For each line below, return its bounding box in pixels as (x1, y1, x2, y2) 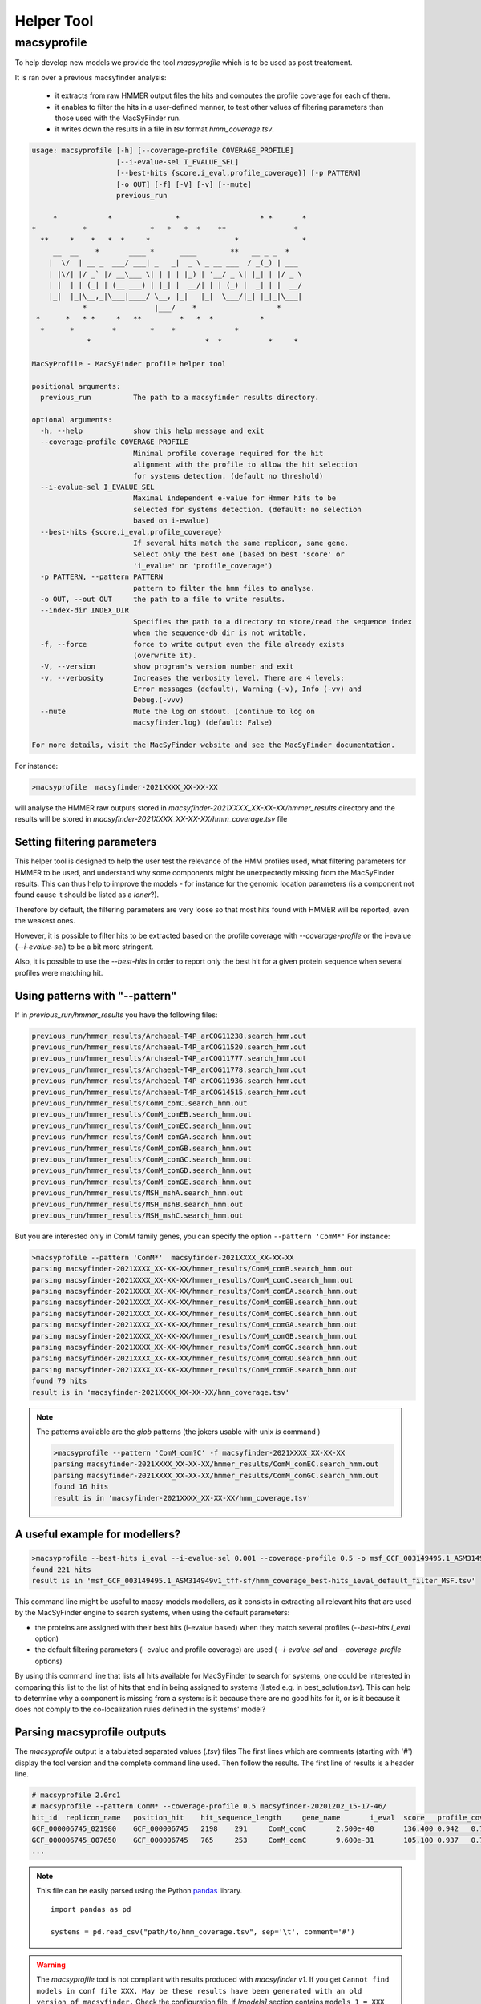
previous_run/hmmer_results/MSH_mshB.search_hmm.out (31, 1199, 244, 1209)
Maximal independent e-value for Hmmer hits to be (132, 494, 337, 503)
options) (34, 1656, 63, 1666)
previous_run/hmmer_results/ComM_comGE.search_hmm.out (31, 1177, 252, 1186)
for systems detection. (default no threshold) (132, 471, 324, 480)
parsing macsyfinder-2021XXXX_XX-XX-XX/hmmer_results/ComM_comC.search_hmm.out (31, 1275, 354, 1284)
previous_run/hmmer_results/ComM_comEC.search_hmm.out (31, 1121, 252, 1130)
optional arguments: (31, 415, 112, 424)
